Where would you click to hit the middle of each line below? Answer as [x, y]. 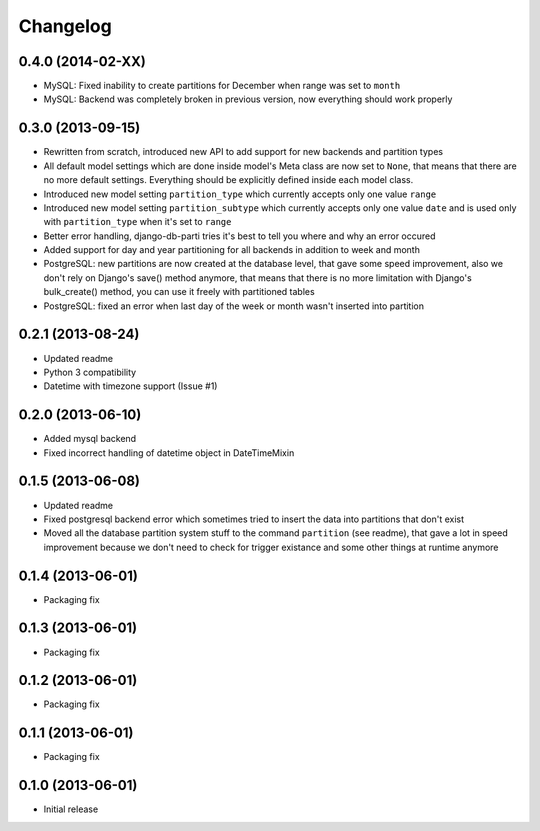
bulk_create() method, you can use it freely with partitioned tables [179, 292]
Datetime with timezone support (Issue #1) [130, 386]
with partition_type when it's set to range [137, 222]
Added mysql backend [90, 439]
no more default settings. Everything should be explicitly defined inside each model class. [228, 180]
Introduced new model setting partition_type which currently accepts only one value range [240, 194]
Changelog [65, 26]
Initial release [71, 809]
